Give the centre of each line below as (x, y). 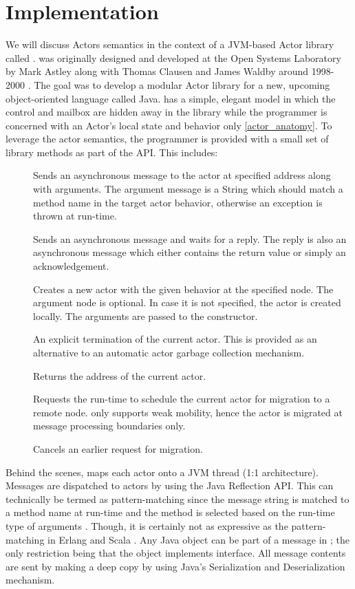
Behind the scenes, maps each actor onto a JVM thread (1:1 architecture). (162, 472)
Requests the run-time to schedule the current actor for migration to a (182, 399)
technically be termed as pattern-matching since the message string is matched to (177, 499)
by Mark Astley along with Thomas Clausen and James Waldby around (157, 71)
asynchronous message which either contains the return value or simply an (190, 252)
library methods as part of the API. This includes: (112, 152)
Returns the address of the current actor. (120, 375)
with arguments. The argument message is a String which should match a (188, 189)
